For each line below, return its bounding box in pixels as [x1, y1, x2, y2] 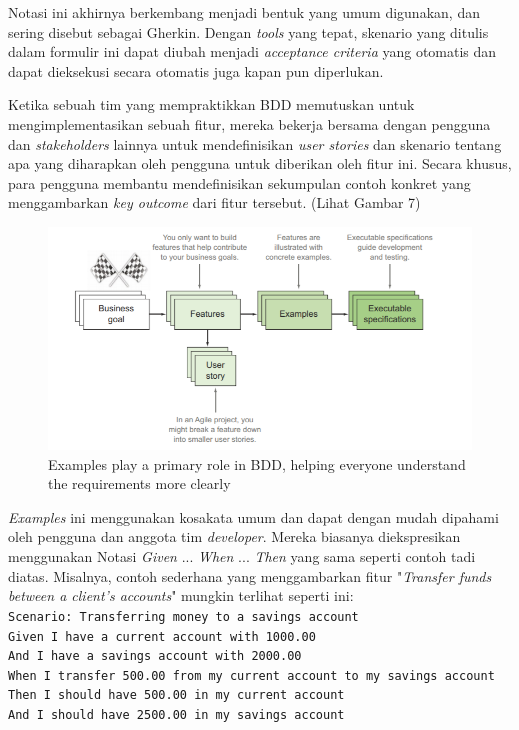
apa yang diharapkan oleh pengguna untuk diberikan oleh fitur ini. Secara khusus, [8, 153, 512, 174]
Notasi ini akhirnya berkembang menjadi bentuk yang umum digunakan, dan [8, 2, 480, 22]
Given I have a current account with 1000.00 [8, 629, 316, 644]
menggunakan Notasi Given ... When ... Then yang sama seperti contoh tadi [8, 546, 476, 567]
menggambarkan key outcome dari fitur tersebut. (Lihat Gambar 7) [8, 192, 421, 213]
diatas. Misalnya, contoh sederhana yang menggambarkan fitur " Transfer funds [8, 565, 492, 586]
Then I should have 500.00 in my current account [8, 688, 345, 703]
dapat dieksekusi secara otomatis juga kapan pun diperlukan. [8, 60, 384, 81]
